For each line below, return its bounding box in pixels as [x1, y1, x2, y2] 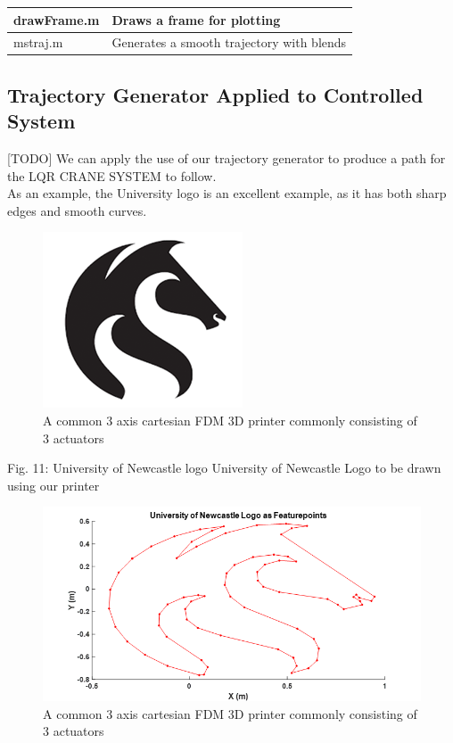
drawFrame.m [13, 10, 100, 29]
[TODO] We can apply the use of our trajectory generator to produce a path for [7, 149, 446, 168]
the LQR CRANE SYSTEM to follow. [7, 166, 217, 185]
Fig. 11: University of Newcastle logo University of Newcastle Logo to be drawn [7, 458, 441, 477]
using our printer [7, 475, 100, 494]
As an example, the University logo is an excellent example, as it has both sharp [7, 184, 447, 202]
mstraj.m [13, 33, 63, 52]
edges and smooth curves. [7, 201, 147, 219]
